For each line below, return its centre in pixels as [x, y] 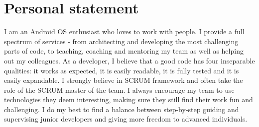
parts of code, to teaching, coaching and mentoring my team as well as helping [124, 51]
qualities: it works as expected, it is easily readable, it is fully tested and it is [122, 70]
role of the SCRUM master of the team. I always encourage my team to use [119, 90]
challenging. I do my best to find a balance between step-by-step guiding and [122, 109]
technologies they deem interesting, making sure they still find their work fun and [129, 99]
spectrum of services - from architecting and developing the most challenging [121, 41]
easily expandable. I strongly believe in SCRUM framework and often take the [124, 80]
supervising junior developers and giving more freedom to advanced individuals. [126, 119]
